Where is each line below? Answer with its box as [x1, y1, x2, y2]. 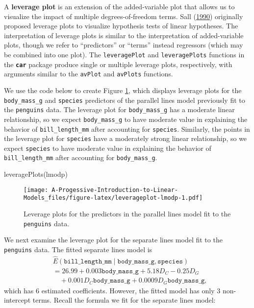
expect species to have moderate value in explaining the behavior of [4, 142, 211, 153]
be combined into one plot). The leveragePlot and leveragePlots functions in [4, 49, 245, 59]
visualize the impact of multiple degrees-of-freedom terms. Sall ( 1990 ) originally [4, 11, 243, 21]
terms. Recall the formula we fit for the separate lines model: [32, 295, 216, 305]
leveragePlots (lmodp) [4, 169, 68, 179]
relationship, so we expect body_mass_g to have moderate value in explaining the [4, 114, 248, 124]
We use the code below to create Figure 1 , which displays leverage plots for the [4, 85, 242, 95]
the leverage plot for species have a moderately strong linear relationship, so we [4, 133, 247, 143]
